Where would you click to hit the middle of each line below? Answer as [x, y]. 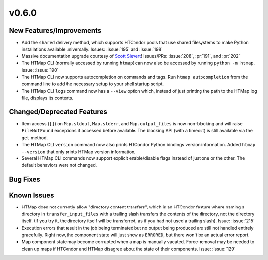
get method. [35, 137]
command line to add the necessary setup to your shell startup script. [93, 84]
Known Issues [32, 195]
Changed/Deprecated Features [58, 112]
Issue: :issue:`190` [40, 70]
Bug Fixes [25, 180]
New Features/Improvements [55, 30]
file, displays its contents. [48, 98]
